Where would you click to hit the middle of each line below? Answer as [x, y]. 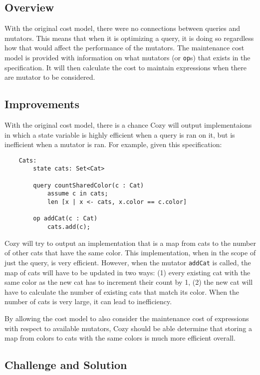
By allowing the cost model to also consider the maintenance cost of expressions [127, 318]
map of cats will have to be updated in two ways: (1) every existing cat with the [128, 272]
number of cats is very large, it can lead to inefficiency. [88, 301]
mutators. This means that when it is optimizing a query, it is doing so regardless [129, 38]
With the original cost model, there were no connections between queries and [123, 28]
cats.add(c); [69, 227]
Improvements [42, 104]
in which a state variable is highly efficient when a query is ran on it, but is [120, 134]
